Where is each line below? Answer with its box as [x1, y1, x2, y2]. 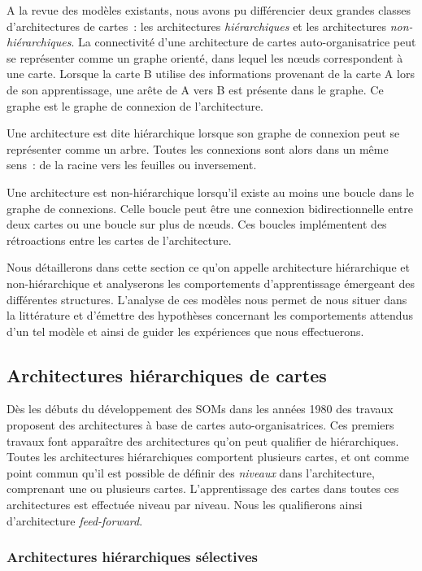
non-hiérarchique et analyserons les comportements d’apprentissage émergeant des [7, 274, 415, 291]
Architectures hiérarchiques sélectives [7, 547, 258, 567]
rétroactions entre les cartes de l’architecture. [7, 231, 232, 248]
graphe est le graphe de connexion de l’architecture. [7, 97, 264, 114]
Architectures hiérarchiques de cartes [7, 362, 327, 387]
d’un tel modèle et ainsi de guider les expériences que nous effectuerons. [7, 322, 364, 339]
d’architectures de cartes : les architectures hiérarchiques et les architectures [7, 17, 387, 34]
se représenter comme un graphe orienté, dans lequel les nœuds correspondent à [7, 49, 403, 66]
